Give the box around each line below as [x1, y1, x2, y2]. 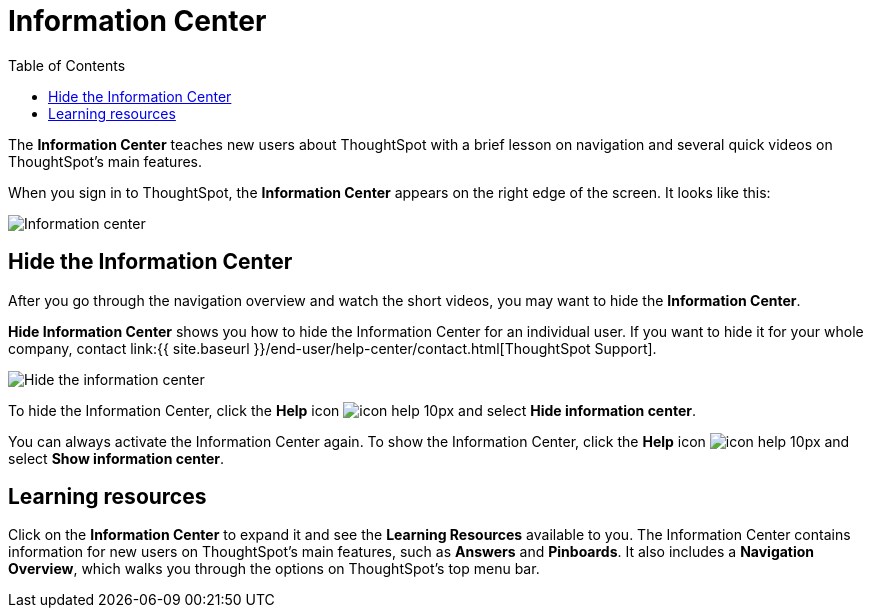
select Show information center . [8, 449, 225, 467]
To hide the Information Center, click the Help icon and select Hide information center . [8, 401, 696, 419]
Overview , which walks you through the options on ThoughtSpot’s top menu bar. [8, 560, 540, 578]
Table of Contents [8, 56, 126, 74]
